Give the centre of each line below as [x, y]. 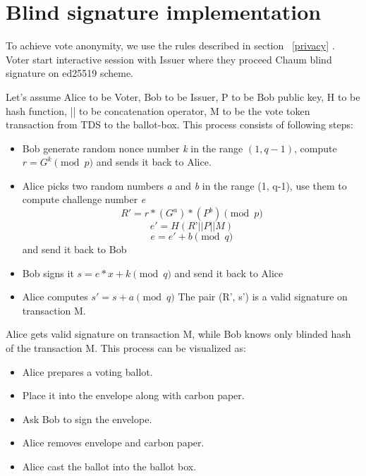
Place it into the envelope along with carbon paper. [133, 395]
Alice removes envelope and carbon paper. [113, 443]
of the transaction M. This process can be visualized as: [126, 348]
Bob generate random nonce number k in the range [133, 148]
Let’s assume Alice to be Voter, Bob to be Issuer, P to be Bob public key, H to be [183, 96]
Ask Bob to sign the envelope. [87, 419]
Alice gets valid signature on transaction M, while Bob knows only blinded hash [178, 334]
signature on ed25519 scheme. [70, 73]
